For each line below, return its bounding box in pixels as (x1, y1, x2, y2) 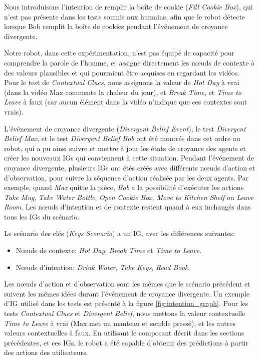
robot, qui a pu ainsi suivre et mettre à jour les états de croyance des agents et (4, 142, 246, 153)
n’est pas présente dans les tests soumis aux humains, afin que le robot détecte (4, 11, 245, 21)
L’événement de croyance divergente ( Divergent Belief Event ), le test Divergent (4, 123, 246, 133)
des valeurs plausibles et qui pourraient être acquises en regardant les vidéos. (4, 67, 240, 77)
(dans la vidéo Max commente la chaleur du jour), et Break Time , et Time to (4, 86, 241, 97)
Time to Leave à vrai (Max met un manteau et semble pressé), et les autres (4, 317, 236, 328)
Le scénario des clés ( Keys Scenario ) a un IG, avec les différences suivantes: (4, 228, 235, 238)
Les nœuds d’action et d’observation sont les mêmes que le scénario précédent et (4, 278, 250, 289)
